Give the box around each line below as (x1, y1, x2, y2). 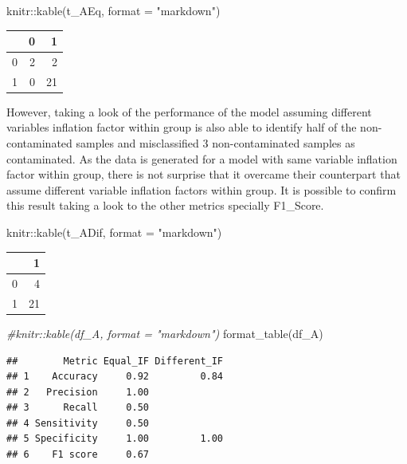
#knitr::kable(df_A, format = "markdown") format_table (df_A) (6, 324, 323, 341)
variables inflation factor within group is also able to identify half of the (6, 119, 357, 136)
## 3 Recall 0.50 (6, 402, 149, 414)
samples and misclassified (76, 135, 199, 151)
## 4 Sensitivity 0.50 (6, 417, 149, 429)
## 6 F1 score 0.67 (6, 449, 149, 461)
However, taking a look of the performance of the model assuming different (6, 103, 372, 120)
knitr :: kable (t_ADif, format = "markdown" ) (6, 224, 222, 241)
